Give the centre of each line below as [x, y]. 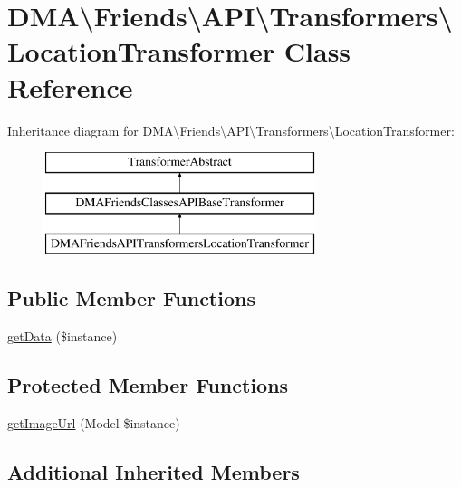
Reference [70, 86]
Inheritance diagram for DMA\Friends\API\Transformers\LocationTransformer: [231, 130]
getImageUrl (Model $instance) [94, 423]
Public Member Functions [131, 298]
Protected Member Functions [148, 385]
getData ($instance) [62, 336]
